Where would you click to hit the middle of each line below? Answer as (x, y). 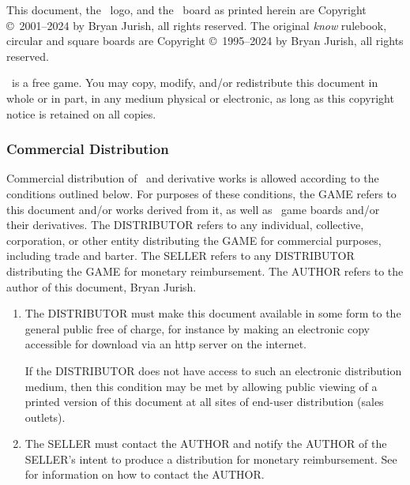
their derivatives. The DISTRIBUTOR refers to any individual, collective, (185, 225)
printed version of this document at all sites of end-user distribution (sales (204, 402)
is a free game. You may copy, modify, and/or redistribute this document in (195, 83)
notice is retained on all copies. (81, 113)
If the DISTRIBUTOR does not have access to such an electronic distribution (213, 370)
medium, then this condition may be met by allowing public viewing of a (201, 386)
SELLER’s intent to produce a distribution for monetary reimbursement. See (211, 459)
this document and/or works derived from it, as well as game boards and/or (193, 209)
